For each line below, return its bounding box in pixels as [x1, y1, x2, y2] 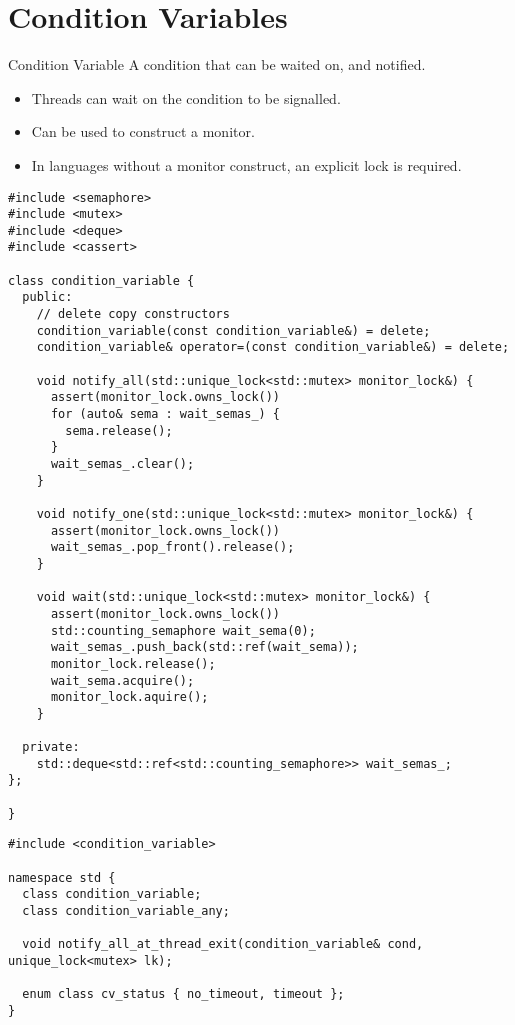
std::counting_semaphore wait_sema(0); [50, 623, 316, 638]
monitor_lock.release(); [50, 656, 216, 671]
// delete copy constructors [36, 307, 230, 322]
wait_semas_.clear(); [50, 457, 195, 471]
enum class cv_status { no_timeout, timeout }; [22, 987, 345, 1002]
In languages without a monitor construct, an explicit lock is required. [31, 154, 462, 175]
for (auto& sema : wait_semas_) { [50, 407, 281, 422]
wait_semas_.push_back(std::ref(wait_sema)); [50, 640, 359, 655]
